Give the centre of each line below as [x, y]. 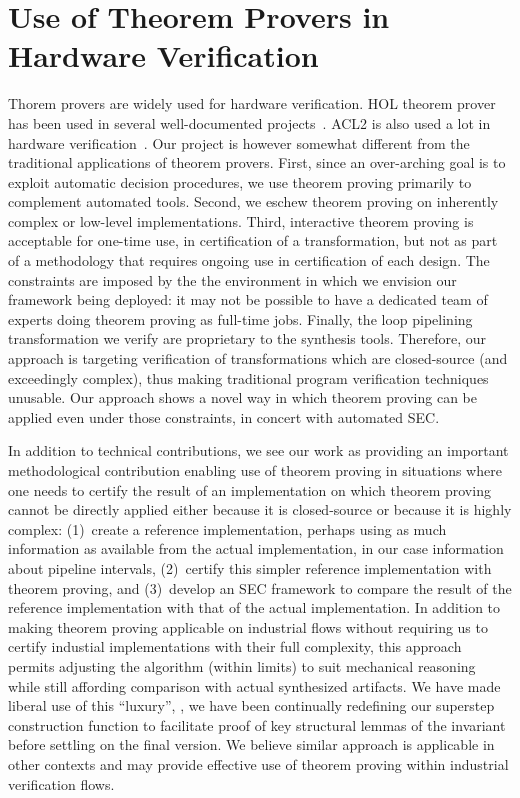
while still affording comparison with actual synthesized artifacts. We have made [254, 685]
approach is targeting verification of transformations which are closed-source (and [258, 358]
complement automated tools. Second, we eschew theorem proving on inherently [253, 201]
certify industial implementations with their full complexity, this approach [235, 646]
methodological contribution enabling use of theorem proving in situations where [255, 470]
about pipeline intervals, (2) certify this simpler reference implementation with [250, 567]
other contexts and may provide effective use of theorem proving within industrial [258, 763]
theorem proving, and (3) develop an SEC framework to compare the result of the [260, 587]
